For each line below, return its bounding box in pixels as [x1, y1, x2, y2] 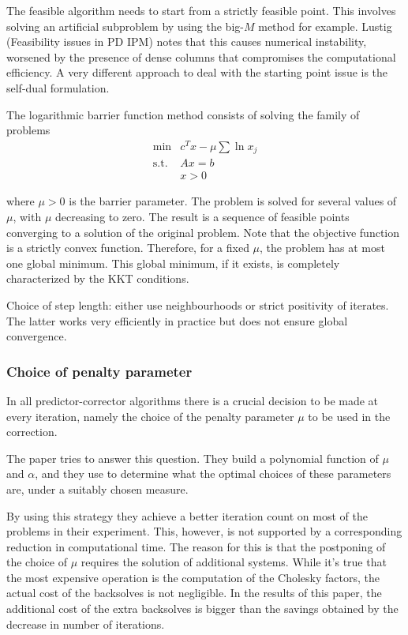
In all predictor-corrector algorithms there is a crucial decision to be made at [6, 392, 379, 408]
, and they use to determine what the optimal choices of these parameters [35, 465, 391, 482]
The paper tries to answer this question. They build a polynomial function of [6, 449, 379, 466]
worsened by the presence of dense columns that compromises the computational [6, 48, 396, 65]
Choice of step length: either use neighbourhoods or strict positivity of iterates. [6, 296, 389, 313]
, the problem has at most [260, 239, 385, 256]
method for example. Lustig [258, 17, 392, 34]
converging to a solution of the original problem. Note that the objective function [6, 224, 400, 240]
